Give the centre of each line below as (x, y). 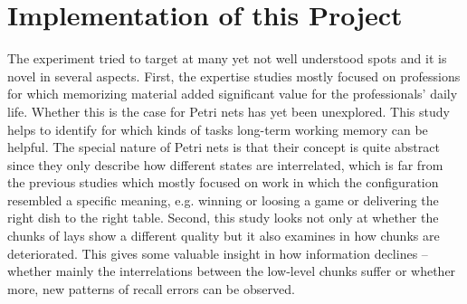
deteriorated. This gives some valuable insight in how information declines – (218, 253)
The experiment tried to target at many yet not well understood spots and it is (227, 58)
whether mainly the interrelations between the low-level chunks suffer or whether (232, 271)
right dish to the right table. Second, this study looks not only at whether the (223, 218)
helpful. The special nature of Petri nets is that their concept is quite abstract (224, 147)
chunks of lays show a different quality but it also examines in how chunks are (224, 236)
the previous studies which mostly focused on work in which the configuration (223, 182)
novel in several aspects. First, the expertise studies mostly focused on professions (234, 76)
